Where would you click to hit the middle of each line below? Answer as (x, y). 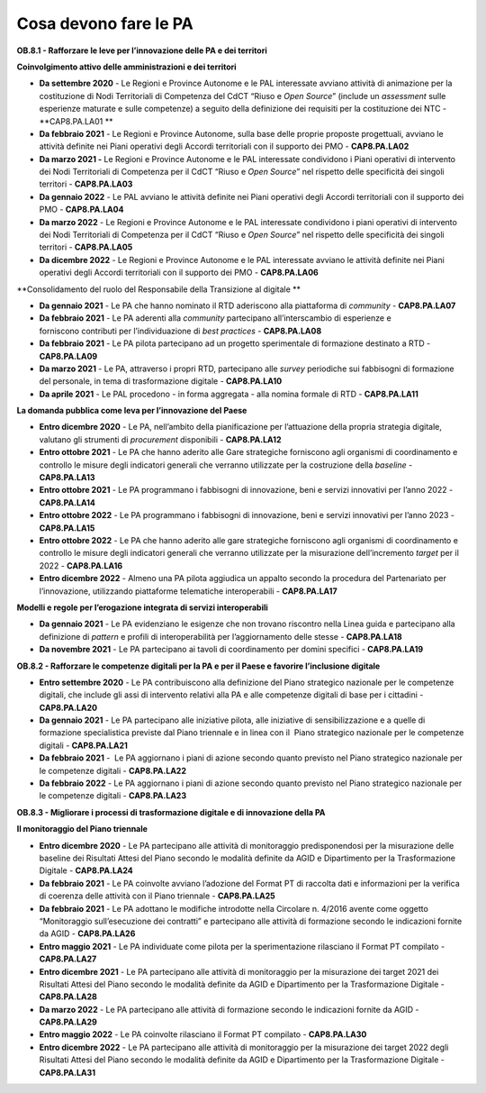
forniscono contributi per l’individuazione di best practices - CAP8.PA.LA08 (180, 331)
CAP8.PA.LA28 (68, 997)
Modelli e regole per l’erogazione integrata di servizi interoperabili (143, 607)
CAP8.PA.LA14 (67, 502)
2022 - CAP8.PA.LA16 (81, 565)
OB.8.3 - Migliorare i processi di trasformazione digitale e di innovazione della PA (171, 812)
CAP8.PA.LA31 (67, 1072)
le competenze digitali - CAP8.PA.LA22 (112, 770)
